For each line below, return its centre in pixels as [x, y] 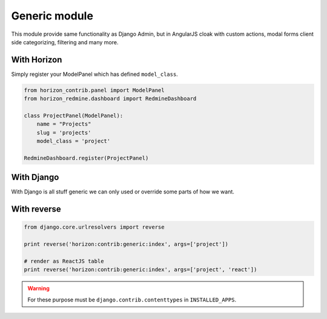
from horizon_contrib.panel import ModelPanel [94, 90]
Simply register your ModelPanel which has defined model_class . [94, 74]
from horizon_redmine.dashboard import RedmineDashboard [110, 99]
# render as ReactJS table [64, 261]
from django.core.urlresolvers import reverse [94, 227]
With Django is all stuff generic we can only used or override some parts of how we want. [123, 192]
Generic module [52, 16]
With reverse [36, 209]
